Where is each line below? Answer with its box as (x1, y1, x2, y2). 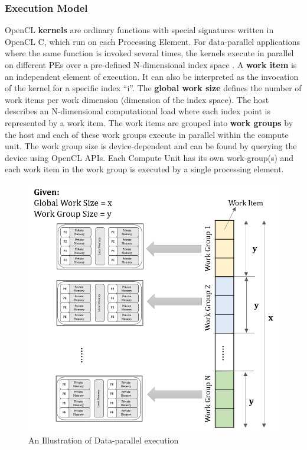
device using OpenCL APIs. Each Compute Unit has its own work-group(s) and (5, 151, 294, 163)
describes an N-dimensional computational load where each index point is (5, 105, 270, 117)
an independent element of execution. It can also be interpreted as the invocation (5, 70, 299, 82)
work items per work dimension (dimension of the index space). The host (5, 93, 269, 105)
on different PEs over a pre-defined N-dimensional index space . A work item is (5, 59, 297, 70)
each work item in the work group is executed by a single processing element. (5, 163, 284, 175)
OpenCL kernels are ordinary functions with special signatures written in (5, 24, 274, 36)
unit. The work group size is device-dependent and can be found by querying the (5, 140, 297, 152)
